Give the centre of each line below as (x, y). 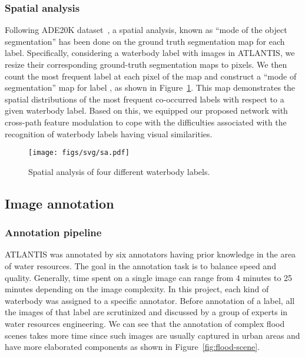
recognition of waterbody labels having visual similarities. (109, 133)
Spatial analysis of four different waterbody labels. (119, 171)
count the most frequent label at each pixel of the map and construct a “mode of (151, 76)
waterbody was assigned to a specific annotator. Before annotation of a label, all (150, 300)
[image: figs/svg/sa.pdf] (79, 153)
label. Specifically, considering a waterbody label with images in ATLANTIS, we (150, 53)
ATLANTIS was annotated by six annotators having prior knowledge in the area (150, 254)
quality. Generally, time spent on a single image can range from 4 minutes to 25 (149, 277)
